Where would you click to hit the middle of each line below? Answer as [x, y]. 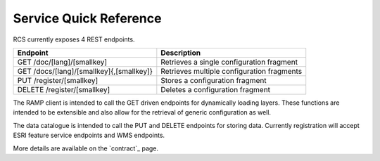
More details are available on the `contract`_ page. [85, 148]
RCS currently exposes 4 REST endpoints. [74, 39]
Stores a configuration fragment [214, 80]
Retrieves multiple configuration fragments [232, 71]
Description [180, 53]
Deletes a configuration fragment [216, 89]
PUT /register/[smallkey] [58, 80]
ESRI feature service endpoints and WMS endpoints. [89, 135]
